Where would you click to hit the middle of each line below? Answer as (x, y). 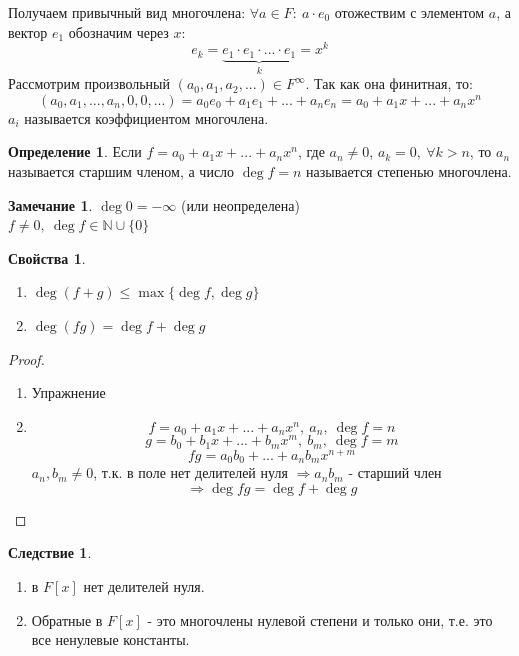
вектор (28, 31)
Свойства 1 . (47, 257)
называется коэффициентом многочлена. (146, 117)
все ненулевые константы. (110, 639)
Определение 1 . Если (75, 151)
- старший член (395, 472)
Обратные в (67, 619)
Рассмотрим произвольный (89, 83)
